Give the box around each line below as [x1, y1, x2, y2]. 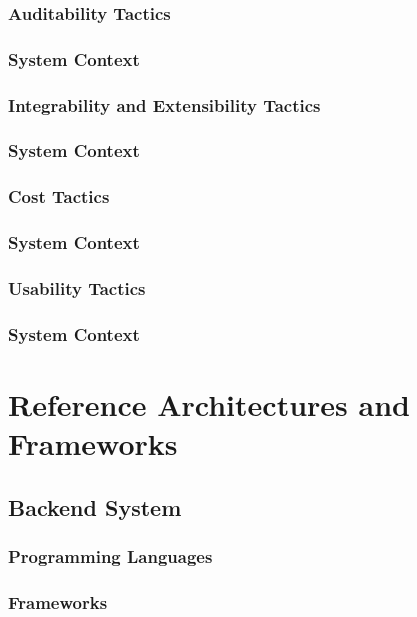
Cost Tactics [8, 184, 110, 209]
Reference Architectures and [8, 383, 410, 424]
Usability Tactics [8, 275, 146, 300]
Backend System [8, 491, 182, 522]
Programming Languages [8, 544, 213, 569]
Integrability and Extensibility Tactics [8, 92, 321, 117]
